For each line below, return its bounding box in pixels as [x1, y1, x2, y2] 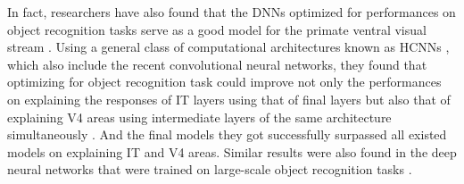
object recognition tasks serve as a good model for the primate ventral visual [7, 20, 427, 38]
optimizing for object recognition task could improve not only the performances [7, 72, 442, 91]
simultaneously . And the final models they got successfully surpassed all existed [7, 125, 447, 144]
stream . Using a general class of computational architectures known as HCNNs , [7, 38, 450, 56]
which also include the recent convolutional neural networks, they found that [7, 54, 427, 73]
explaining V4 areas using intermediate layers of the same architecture [7, 107, 392, 126]
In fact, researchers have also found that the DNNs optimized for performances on [7, 3, 456, 21]
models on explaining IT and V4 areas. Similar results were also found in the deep [7, 142, 457, 161]
